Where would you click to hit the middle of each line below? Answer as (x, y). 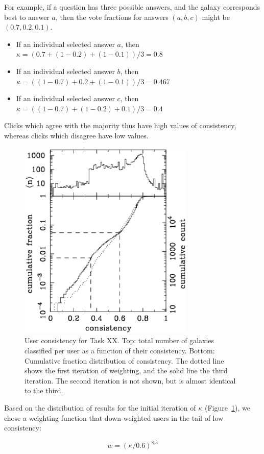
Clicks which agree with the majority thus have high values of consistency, (120, 125)
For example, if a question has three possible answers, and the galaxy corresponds (132, 7)
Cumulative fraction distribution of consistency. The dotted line (124, 360)
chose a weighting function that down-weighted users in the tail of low (114, 417)
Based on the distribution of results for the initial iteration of (100, 407)
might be (216, 17)
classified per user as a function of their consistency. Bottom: (120, 350)
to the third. (44, 390)
